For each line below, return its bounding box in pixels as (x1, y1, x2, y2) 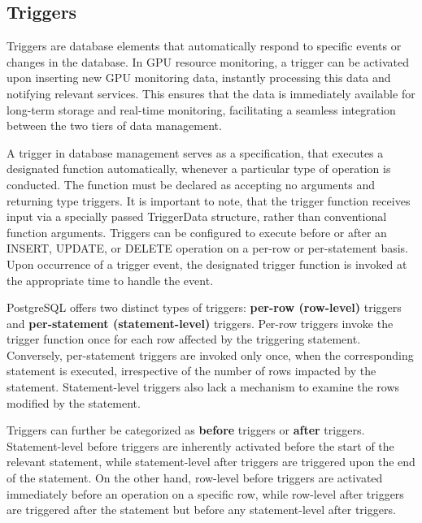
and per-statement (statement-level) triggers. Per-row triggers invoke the (7, 314, 394, 331)
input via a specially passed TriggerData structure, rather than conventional (7, 208, 387, 225)
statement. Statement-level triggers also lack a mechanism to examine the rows (7, 378, 400, 395)
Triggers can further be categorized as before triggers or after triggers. (7, 421, 365, 439)
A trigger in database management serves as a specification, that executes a (7, 144, 384, 161)
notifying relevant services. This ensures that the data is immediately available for (7, 84, 415, 102)
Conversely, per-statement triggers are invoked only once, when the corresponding (7, 346, 414, 363)
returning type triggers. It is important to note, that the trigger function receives (7, 192, 411, 209)
